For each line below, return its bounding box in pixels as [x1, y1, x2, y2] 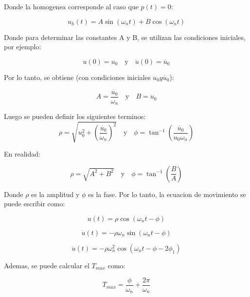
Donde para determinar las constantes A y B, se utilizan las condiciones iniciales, [4, 32, 246, 42]
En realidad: [4, 149, 40, 159]
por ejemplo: [4, 41, 41, 52]
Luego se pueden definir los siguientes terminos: [4, 111, 146, 121]
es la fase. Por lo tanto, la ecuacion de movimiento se [88, 189, 246, 199]
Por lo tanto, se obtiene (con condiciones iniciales [4, 72, 151, 82]
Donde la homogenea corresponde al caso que [4, 1, 139, 11]
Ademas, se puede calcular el [4, 260, 89, 271]
